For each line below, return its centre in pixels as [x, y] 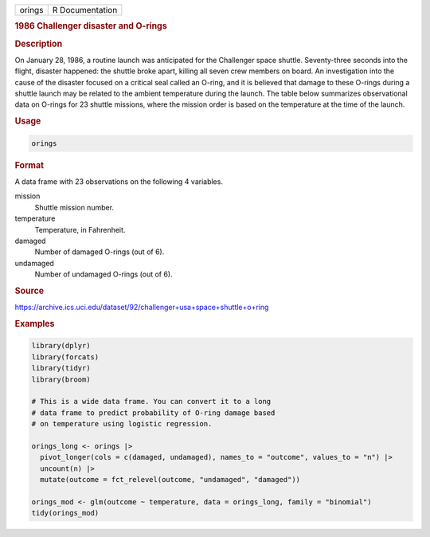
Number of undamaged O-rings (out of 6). [104, 274]
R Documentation [85, 10]
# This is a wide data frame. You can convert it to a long [151, 402]
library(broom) [61, 379]
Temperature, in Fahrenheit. [80, 229]
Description [39, 44]
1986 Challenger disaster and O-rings [91, 26]
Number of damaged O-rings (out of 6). [100, 252]
